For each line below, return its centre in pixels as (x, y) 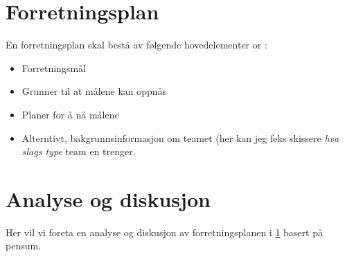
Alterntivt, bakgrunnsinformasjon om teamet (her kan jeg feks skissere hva (180, 138)
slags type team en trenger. (79, 151)
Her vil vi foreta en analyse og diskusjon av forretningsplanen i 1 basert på (164, 232)
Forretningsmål (54, 68)
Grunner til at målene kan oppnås (94, 91)
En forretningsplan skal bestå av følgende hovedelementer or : (136, 45)
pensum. (24, 246)
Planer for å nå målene (70, 114)
